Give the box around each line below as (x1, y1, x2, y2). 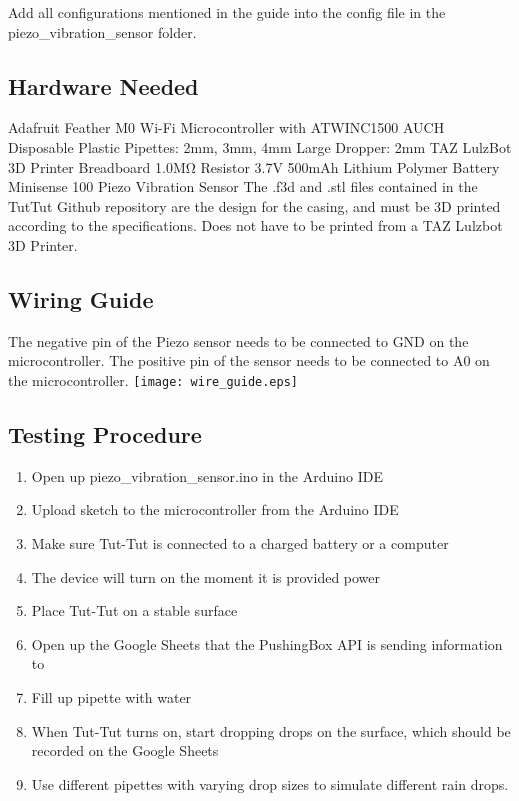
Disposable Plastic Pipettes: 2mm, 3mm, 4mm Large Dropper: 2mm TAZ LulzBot (8, 136, 512, 157)
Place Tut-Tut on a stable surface (31, 600, 238, 621)
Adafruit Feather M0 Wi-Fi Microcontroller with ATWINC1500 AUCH (8, 117, 445, 138)
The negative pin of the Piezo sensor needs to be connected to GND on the (8, 330, 469, 351)
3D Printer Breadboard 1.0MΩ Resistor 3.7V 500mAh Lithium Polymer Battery (8, 156, 500, 177)
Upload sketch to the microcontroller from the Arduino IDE (31, 499, 399, 520)
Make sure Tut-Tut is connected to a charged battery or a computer (31, 532, 449, 553)
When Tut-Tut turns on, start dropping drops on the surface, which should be (31, 720, 511, 741)
